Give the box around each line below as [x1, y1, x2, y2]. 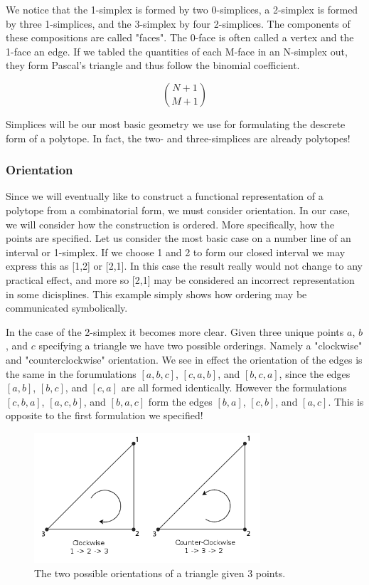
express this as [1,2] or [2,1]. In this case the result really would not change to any [6, 258, 363, 273]
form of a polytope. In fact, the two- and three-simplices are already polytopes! [6, 130, 351, 145]
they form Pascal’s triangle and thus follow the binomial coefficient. [6, 58, 300, 73]
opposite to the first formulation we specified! [6, 408, 203, 423]
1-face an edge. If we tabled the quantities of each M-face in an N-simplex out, [6, 43, 348, 58]
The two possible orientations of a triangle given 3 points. [34, 565, 286, 580]
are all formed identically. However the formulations [121, 380, 347, 395]
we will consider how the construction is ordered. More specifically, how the [6, 216, 335, 231]
